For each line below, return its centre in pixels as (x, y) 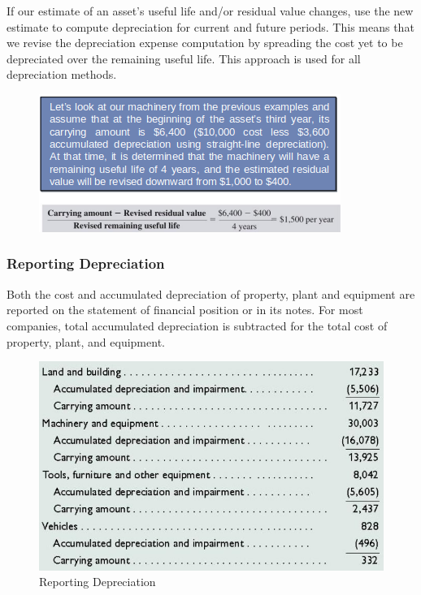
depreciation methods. (62, 74)
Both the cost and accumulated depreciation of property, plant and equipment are (211, 293)
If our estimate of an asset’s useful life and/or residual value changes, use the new (210, 11)
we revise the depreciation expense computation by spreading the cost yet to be (205, 43)
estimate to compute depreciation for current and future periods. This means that (210, 26)
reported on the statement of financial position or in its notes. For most (185, 310)
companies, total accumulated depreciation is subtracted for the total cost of (197, 325)
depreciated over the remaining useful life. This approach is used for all (184, 58)
